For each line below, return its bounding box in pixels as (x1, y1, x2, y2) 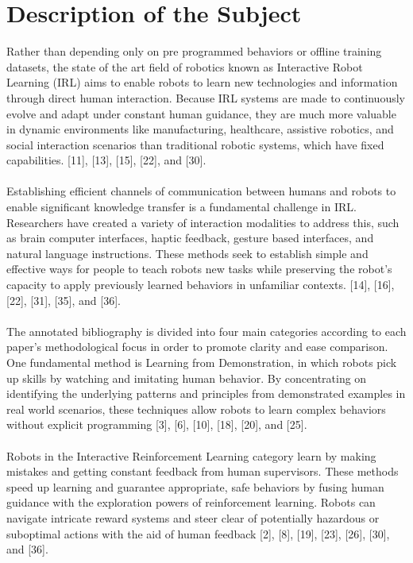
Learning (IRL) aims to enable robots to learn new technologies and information (6, 74, 398, 91)
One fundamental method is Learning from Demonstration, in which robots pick (6, 354, 397, 370)
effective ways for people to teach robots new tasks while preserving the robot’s (6, 260, 392, 277)
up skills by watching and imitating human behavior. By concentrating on (6, 369, 367, 386)
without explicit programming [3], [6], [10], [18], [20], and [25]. (6, 416, 307, 433)
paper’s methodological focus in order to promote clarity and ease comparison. (6, 338, 388, 355)
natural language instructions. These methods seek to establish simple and (6, 245, 369, 261)
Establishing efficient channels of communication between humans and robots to (6, 183, 396, 199)
